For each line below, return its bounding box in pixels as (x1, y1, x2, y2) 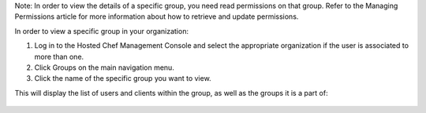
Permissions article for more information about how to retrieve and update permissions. (14, 12, 299, 21)
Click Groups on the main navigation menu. (34, 63, 175, 72)
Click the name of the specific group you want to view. (34, 74, 212, 83)
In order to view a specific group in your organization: (14, 26, 189, 35)
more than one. (34, 52, 84, 61)
